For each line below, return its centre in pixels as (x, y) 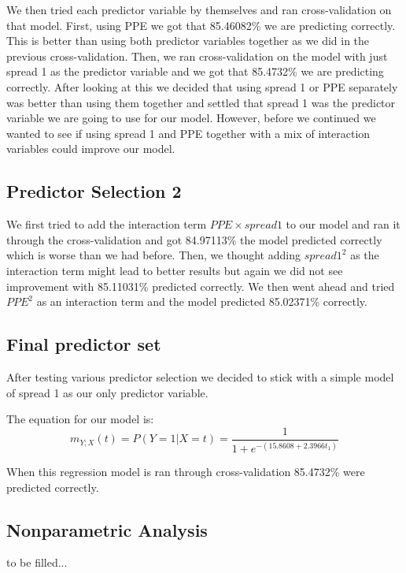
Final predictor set (84, 344)
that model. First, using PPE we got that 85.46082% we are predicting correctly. (201, 25)
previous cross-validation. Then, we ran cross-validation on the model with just (197, 56)
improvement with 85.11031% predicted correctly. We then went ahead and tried (201, 286)
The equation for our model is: (80, 419)
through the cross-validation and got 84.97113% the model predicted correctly (194, 239)
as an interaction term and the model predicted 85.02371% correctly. (202, 301)
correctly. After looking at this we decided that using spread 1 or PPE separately (202, 86)
